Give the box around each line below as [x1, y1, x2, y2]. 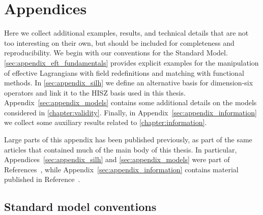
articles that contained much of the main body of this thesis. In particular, [4, 144, 237, 155]
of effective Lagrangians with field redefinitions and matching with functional [4, 67, 244, 78]
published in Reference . [4, 174, 80, 185]
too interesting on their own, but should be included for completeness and [4, 37, 235, 48]
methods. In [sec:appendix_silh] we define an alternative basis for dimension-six [4, 77, 253, 88]
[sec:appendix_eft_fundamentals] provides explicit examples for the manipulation [4, 57, 259, 68]
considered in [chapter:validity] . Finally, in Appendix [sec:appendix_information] [4, 107, 257, 117]
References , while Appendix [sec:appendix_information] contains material [4, 164, 239, 174]
